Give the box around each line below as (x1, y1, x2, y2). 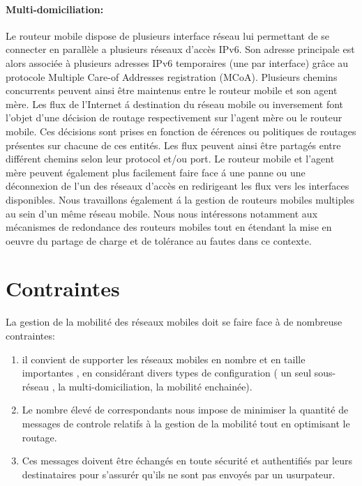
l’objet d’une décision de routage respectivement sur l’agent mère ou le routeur (6, 110, 342, 125)
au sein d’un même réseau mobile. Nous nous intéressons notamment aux (6, 206, 318, 220)
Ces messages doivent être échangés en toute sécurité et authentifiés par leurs (22, 453, 352, 468)
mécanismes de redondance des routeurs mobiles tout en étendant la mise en (6, 220, 332, 234)
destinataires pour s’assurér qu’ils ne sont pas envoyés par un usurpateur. (22, 466, 335, 481)
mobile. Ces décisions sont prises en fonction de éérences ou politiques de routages (6, 123, 356, 138)
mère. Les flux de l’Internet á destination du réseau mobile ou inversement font (6, 96, 344, 111)
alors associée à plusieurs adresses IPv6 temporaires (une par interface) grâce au (6, 55, 349, 70)
